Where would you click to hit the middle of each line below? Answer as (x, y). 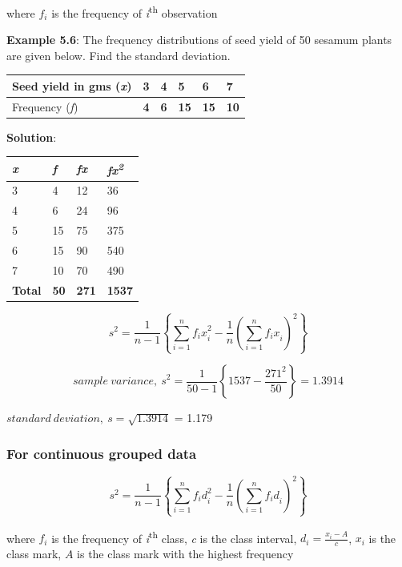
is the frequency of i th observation (135, 12)
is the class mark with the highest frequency (185, 554)
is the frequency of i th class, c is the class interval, (174, 537)
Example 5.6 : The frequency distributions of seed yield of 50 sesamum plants (199, 40)
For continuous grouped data (102, 453)
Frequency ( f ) (45, 106)
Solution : (32, 137)
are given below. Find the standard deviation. (119, 55)
